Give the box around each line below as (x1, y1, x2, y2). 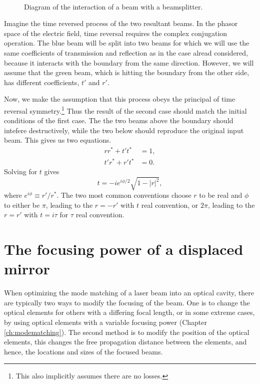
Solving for (4, 166, 37, 177)
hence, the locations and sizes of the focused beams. (4, 346, 163, 356)
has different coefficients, (4, 77, 79, 87)
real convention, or (141, 199, 198, 210)
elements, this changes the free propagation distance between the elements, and (4, 336, 247, 347)
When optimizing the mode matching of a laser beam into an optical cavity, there (4, 287, 254, 298)
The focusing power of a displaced (4, 239, 243, 259)
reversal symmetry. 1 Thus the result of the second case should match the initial (4, 104, 247, 116)
